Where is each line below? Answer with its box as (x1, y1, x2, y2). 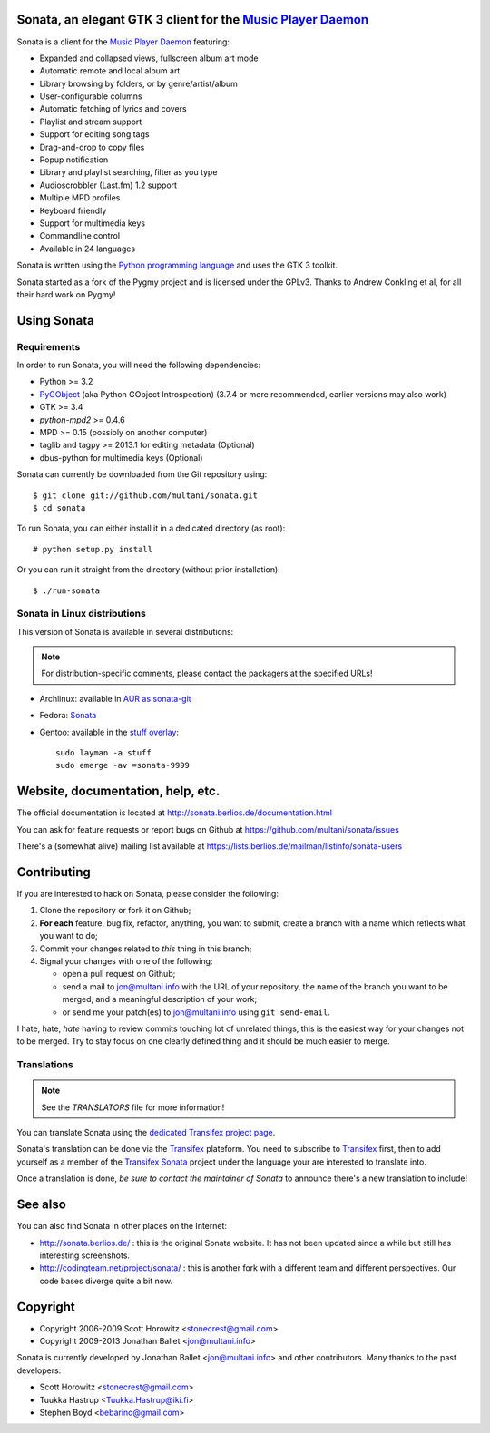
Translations (16, 1058, 74, 1071)
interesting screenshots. (39, 1250, 131, 1261)
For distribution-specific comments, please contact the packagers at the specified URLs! (41, 668, 373, 679)
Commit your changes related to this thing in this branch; (39, 943, 252, 954)
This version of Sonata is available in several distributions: (16, 626, 234, 637)
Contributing (16, 864, 91, 880)
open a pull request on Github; (62, 969, 176, 980)
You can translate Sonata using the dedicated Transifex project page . (16, 1127, 276, 1138)
